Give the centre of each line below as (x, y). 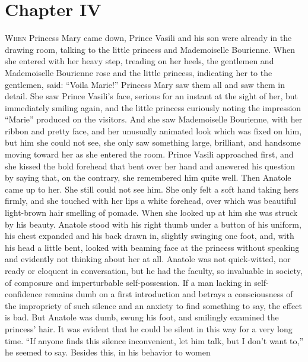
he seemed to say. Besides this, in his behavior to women (108, 352)
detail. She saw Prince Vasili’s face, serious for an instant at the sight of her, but (152, 96)
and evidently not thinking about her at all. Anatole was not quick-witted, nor (148, 259)
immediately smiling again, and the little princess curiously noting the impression (153, 107)
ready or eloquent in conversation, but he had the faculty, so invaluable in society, (154, 270)
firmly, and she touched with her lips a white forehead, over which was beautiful (150, 201)
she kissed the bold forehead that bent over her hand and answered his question (150, 166)
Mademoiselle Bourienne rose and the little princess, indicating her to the (139, 72)
